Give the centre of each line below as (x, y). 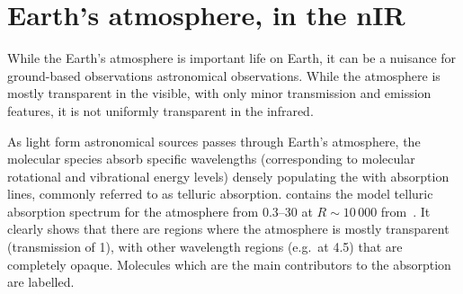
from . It (405, 211)
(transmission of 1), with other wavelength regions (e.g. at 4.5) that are (205, 247)
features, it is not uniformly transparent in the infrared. (160, 110)
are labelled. (41, 282)
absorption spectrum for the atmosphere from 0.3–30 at (160, 211)
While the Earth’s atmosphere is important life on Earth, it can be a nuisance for (232, 58)
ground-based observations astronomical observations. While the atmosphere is (224, 75)
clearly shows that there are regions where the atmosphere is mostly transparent (228, 229)
